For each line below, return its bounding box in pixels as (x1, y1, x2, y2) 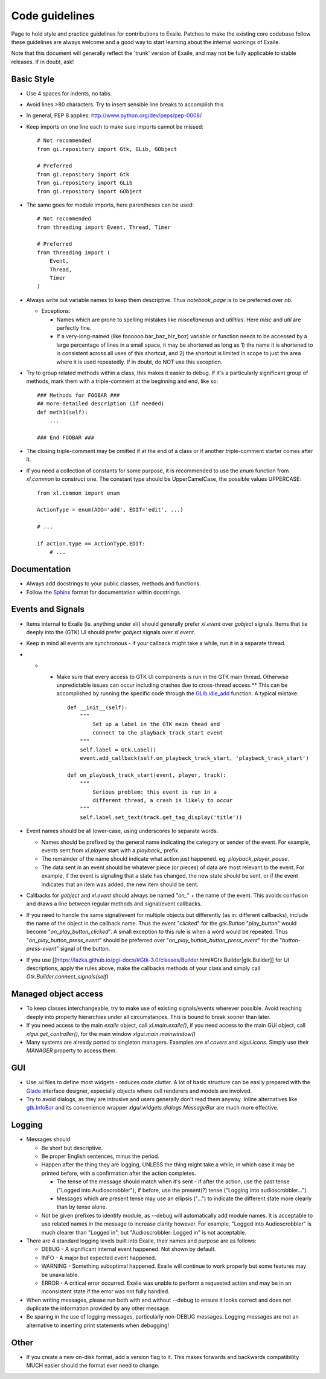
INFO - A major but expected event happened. (41, 1254, 156, 1261)
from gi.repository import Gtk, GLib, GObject (37, 146, 177, 152)
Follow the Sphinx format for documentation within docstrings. (26, 588, 182, 596)
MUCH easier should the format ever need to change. (26, 1362, 160, 1369)
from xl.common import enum (37, 489, 120, 497)
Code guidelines (11, 9, 95, 22)
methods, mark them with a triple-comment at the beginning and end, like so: (26, 378, 219, 385)
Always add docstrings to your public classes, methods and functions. (26, 580, 202, 587)
